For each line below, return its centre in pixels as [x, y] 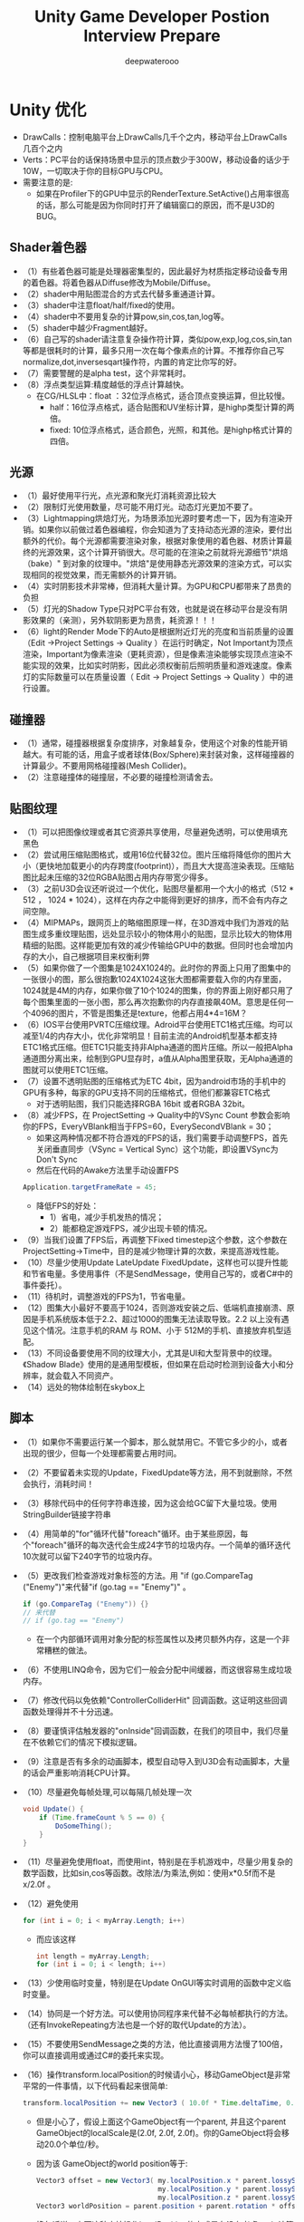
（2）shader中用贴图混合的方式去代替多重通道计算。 [121, 294]
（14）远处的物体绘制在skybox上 [84, 1386]
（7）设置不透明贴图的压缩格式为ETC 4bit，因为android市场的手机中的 [154, 1081]
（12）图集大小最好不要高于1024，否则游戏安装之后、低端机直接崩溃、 [154, 1308]
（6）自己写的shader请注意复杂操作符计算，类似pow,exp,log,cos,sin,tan [157, 339]
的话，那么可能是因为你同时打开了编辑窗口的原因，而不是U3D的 [155, 205]
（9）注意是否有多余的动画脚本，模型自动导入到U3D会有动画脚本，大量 [156, 1762]
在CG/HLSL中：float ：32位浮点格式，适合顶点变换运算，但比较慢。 [163, 395]
